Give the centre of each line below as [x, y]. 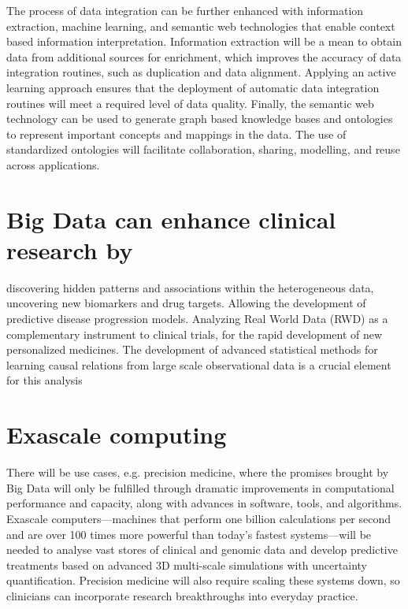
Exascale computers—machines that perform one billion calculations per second [199, 518]
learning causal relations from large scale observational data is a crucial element [199, 364]
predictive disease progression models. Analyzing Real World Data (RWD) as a [197, 319]
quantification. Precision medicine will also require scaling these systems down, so [203, 580]
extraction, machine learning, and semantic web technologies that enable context [201, 26]
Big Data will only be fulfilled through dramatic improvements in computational [200, 487]
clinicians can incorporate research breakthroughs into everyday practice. [182, 595]
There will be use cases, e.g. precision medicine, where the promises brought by [198, 472]
